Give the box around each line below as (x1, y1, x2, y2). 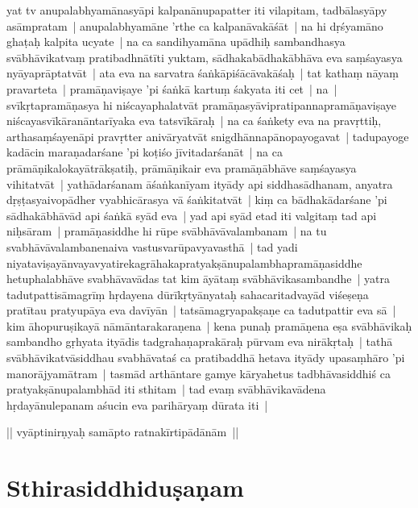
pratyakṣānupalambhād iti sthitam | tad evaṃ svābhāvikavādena (6, 381, 326, 398)
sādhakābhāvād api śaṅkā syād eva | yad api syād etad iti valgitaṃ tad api (6, 206, 377, 223)
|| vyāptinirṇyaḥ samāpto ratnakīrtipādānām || (6, 423, 239, 440)
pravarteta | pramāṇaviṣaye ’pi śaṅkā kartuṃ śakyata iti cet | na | (6, 80, 337, 97)
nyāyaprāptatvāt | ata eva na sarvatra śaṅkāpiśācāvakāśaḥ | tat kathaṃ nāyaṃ (6, 65, 399, 81)
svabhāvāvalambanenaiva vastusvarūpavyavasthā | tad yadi (6, 238, 298, 255)
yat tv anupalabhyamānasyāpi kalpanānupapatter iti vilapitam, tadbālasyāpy (6, 2, 387, 18)
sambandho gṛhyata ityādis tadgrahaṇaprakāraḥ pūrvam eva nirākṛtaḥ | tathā (6, 333, 393, 350)
